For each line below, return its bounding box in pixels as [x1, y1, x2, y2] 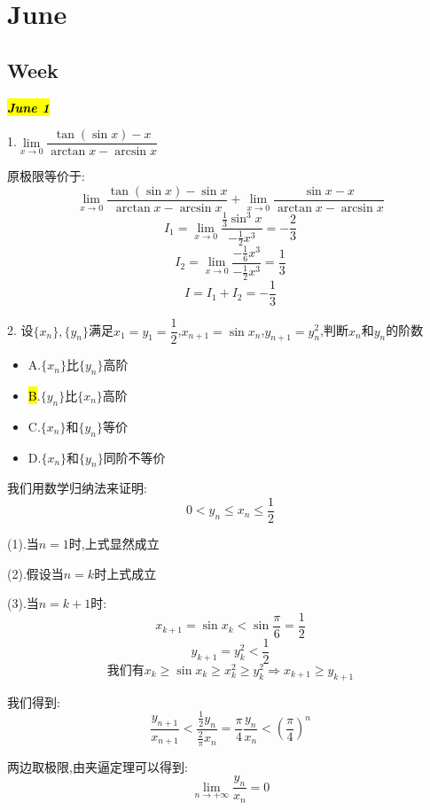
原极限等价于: [7, 167, 85, 185]
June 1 [7, 97, 50, 116]
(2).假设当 [7, 564, 64, 582]
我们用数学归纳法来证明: [7, 479, 147, 497]
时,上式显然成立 [68, 534, 160, 552]
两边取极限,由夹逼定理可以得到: [7, 757, 188, 775]
